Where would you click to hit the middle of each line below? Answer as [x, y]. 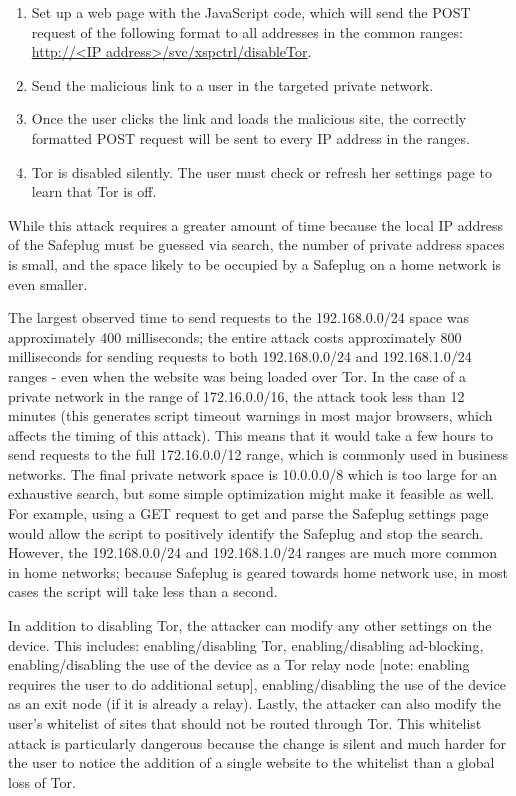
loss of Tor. [42, 781]
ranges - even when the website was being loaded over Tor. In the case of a [237, 375]
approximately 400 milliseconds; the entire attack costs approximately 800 [235, 336]
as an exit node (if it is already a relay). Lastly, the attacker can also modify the [254, 703]
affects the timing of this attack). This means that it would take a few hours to [250, 434]
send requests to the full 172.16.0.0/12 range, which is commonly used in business [258, 454]
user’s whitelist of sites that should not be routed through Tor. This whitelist [245, 723]
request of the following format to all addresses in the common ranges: [247, 31]
